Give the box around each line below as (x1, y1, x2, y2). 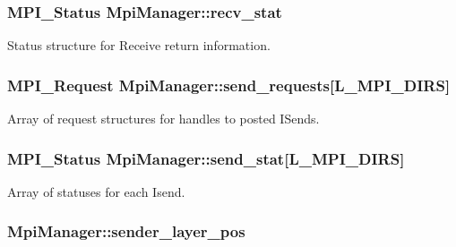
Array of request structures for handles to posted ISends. (7, 109, 320, 128)
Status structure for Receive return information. (7, 36, 271, 55)
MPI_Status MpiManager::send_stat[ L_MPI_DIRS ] (7, 147, 405, 169)
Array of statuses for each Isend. (7, 182, 185, 200)
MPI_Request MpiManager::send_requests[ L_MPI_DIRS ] (7, 73, 451, 96)
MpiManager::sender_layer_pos (7, 220, 245, 243)
